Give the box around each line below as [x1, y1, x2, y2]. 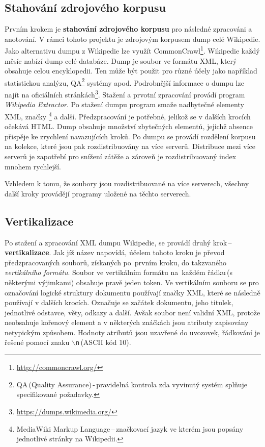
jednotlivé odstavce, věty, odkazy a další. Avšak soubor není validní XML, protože [5, 307, 260, 317]
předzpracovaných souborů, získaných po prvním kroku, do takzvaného [5, 257, 226, 267]
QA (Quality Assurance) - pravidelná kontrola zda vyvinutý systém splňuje [16, 379, 248, 389]
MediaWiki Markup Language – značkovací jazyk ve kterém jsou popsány [16, 423, 244, 434]
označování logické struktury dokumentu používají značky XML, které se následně [5, 287, 260, 297]
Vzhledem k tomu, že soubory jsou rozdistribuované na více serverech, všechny [5, 178, 249, 189]
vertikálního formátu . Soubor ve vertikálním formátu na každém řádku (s [5, 267, 232, 278]
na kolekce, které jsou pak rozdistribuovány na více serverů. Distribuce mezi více [5, 141, 256, 152]
